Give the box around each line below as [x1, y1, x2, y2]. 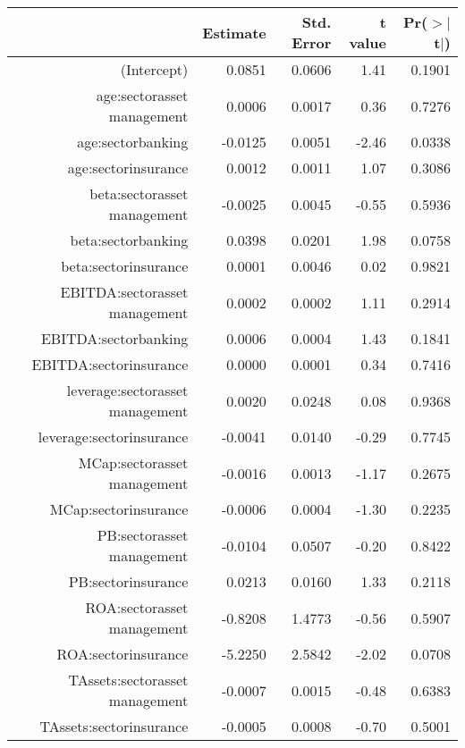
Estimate [202, 21, 266, 43]
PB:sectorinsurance [68, 571, 189, 592]
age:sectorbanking [77, 131, 189, 152]
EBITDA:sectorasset [60, 282, 189, 302]
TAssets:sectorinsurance [39, 716, 189, 736]
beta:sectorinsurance [61, 256, 189, 276]
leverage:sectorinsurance [38, 426, 189, 447]
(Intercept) [120, 59, 189, 80]
